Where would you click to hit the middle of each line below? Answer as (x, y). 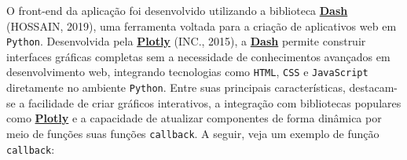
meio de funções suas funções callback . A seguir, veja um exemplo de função (193, 133)
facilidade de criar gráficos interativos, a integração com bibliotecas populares (215, 102)
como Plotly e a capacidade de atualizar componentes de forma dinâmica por (194, 118)
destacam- (373, 87)
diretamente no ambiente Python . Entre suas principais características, (176, 87)
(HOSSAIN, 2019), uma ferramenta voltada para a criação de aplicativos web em (202, 25)
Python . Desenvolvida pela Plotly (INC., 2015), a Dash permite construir (186, 41)
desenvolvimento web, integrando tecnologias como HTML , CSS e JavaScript (187, 72)
